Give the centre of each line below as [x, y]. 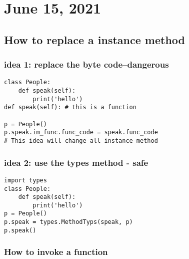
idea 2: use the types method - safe [76, 162]
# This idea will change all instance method [81, 141]
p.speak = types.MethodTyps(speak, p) [68, 222]
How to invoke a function [56, 252]
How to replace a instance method [94, 39]
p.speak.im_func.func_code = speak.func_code [81, 133]
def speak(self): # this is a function [70, 107]
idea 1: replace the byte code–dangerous [86, 64]
